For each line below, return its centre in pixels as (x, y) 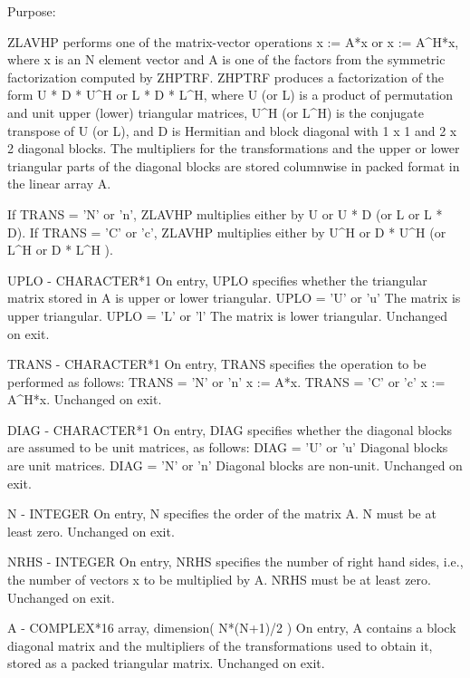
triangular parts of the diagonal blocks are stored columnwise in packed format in (234, 165)
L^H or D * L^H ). (60, 250)
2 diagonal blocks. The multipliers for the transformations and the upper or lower (234, 148)
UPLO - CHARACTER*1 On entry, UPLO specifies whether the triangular (217, 280)
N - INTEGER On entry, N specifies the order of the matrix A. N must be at (222, 513)
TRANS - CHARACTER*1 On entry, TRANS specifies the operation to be (217, 364)
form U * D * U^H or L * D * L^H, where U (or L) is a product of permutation (230, 95)
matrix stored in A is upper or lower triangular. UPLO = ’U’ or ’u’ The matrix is (234, 298)
